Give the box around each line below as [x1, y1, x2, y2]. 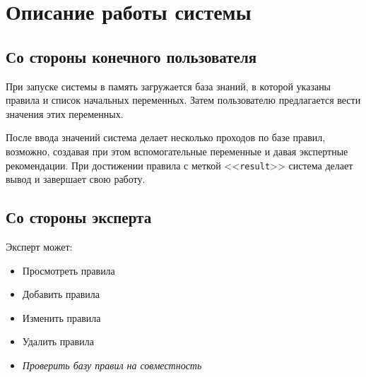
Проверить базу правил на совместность [22, 357, 202, 372]
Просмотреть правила [22, 263, 115, 277]
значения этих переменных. [6, 106, 124, 121]
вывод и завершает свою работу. [6, 172, 146, 186]
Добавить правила [22, 287, 100, 301]
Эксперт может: [6, 239, 73, 253]
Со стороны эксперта [6, 206, 152, 228]
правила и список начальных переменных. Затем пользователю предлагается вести [6, 92, 361, 107]
